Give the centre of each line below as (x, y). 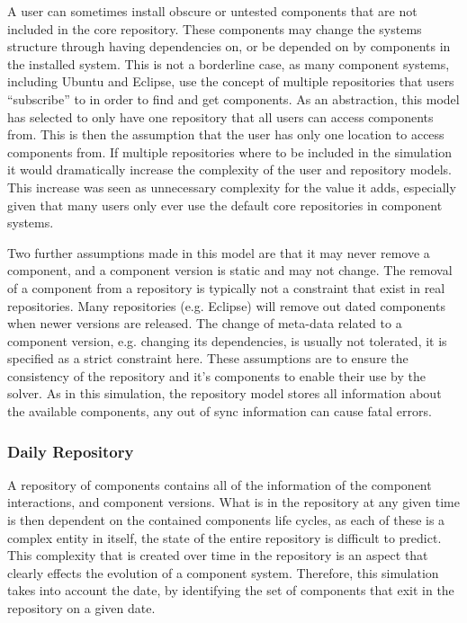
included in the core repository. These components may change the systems (215, 28)
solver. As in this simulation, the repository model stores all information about (225, 393)
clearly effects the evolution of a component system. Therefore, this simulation (223, 572)
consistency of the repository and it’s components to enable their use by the (216, 375)
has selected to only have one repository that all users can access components (220, 116)
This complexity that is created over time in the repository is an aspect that (218, 555)
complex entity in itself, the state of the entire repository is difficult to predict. (225, 537)
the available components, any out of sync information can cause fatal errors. (220, 411)
